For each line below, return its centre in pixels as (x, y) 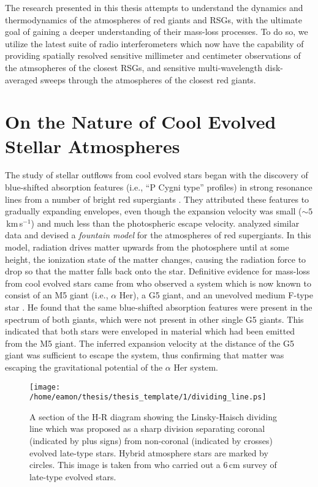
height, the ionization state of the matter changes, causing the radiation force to (156, 259)
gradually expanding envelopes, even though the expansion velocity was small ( (153, 211)
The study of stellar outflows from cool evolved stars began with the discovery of (157, 175)
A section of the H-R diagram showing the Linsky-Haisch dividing (153, 416)
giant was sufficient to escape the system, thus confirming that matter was (145, 355)
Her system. (196, 367)
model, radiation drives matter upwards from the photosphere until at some (147, 247)
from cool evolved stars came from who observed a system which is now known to (158, 283)
